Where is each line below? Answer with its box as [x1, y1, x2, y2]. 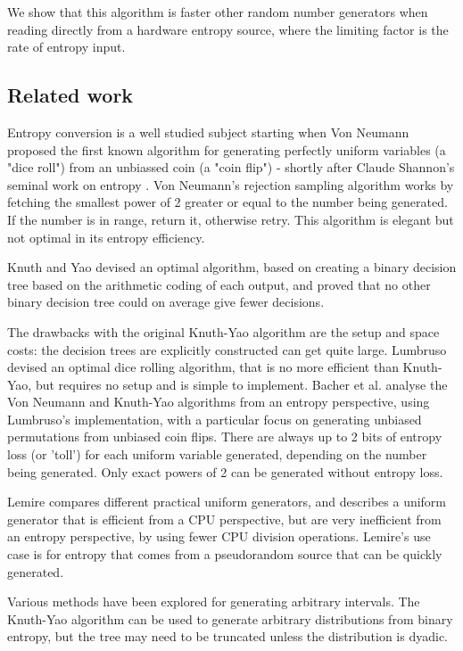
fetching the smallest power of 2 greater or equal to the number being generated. [7, 193, 448, 211]
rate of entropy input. [7, 37, 126, 56]
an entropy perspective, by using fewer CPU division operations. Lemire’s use [7, 527, 431, 546]
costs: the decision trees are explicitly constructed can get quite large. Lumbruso [7, 340, 447, 358]
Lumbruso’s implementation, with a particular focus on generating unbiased [7, 409, 422, 428]
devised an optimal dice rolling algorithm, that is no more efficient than [7, 358, 399, 376]
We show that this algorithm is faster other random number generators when [7, 3, 428, 21]
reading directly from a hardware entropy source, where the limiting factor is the [7, 20, 449, 38]
